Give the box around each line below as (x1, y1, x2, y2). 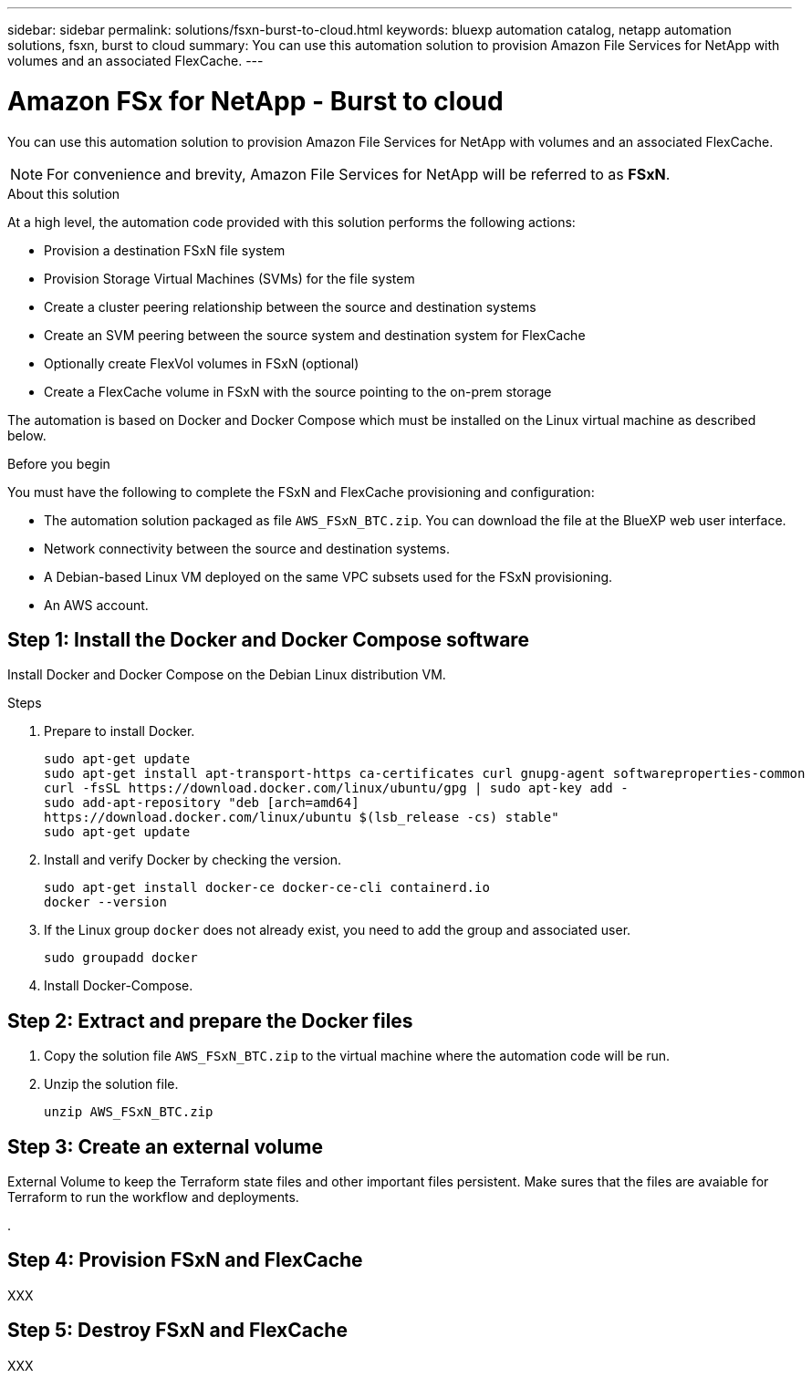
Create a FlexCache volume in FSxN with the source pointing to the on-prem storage (44, 383, 552, 399)
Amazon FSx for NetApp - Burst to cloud (7, 85, 504, 117)
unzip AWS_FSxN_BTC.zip (44, 1104, 213, 1120)
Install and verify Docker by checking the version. (44, 852, 341, 868)
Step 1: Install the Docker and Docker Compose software (7, 627, 529, 651)
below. (7, 427, 47, 443)
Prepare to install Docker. (44, 723, 195, 740)
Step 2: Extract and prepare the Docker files (7, 1009, 413, 1032)
